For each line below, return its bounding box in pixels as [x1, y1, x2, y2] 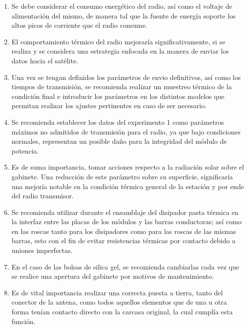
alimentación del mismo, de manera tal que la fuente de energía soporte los [11, 10, 236, 20]
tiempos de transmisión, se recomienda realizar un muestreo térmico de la [11, 81, 232, 92]
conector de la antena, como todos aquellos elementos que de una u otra [11, 297, 227, 307]
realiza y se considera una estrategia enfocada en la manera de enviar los [11, 46, 229, 56]
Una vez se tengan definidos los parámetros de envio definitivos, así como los [11, 72, 241, 82]
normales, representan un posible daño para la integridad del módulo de [11, 136, 227, 146]
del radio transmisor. [11, 191, 74, 201]
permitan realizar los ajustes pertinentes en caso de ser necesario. [11, 100, 207, 111]
